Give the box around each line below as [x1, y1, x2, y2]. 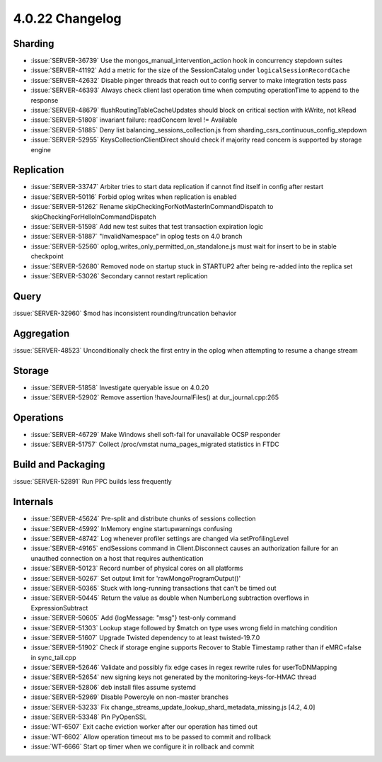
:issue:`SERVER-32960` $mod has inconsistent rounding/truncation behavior [13, 309, 237, 317]
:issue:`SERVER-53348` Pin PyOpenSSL [30, 712, 147, 722]
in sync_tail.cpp [30, 653, 76, 661]
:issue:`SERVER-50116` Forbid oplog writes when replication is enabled [30, 192, 237, 201]
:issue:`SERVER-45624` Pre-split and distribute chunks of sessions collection [30, 514, 256, 523]
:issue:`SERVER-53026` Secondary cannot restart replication [30, 272, 208, 280]
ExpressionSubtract [30, 603, 88, 612]
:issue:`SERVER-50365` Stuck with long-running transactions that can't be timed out [30, 584, 277, 592]
